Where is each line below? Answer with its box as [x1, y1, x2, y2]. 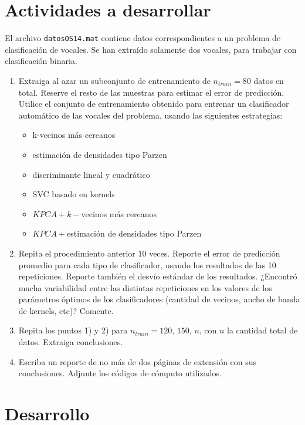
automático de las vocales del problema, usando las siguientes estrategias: [18, 109, 283, 121]
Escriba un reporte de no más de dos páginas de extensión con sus [18, 355, 257, 367]
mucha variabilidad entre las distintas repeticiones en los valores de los [18, 281, 272, 294]
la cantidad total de [227, 324, 298, 336]
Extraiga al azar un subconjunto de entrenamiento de [18, 74, 211, 86]
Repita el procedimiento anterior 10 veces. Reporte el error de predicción [18, 247, 280, 259]
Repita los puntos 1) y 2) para [18, 324, 128, 336]
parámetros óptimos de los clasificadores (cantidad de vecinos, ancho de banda [18, 293, 300, 305]
